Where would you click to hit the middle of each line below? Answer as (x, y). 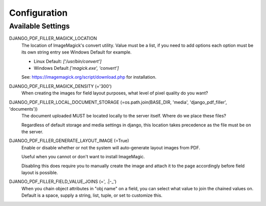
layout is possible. (40, 173)
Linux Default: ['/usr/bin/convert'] (68, 61)
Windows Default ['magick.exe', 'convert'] (76, 68)
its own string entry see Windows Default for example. (77, 52)
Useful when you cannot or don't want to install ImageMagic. (83, 157)
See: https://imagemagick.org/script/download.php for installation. (89, 77)
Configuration (38, 13)
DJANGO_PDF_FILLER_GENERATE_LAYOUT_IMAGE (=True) (69, 141)
